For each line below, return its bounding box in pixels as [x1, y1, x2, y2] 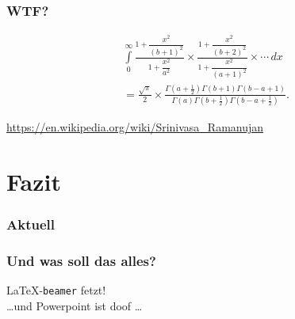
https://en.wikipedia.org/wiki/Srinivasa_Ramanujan [6, 119, 264, 135]
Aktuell [6, 215, 55, 234]
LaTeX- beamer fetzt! [6, 282, 106, 298]
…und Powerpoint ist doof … [6, 297, 143, 313]
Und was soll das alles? [6, 250, 156, 270]
